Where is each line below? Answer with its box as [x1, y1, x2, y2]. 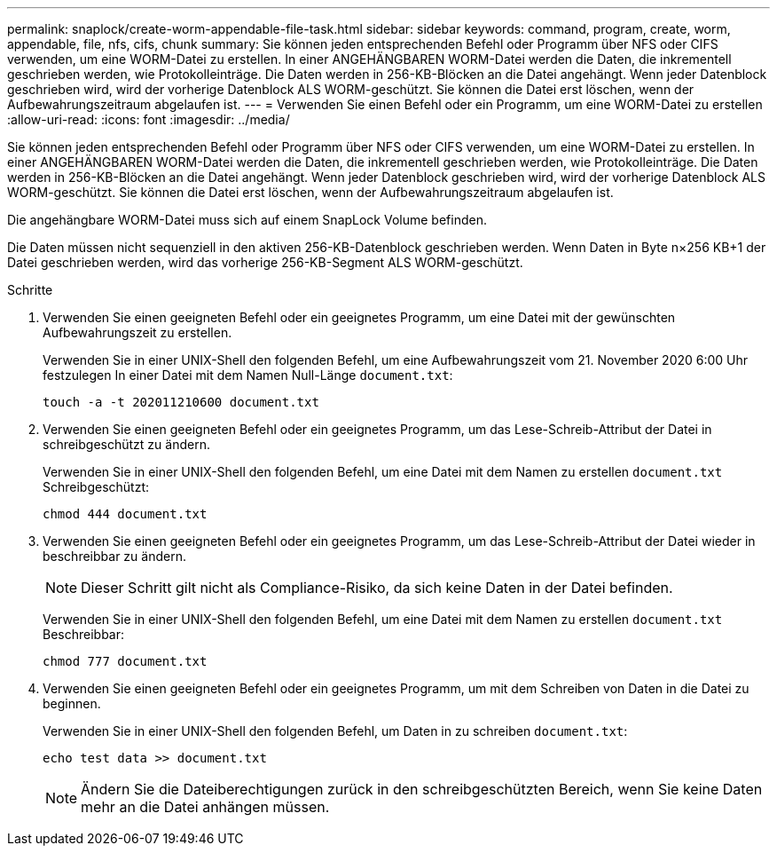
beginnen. [43, 696, 101, 711]
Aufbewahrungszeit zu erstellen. [43, 325, 232, 340]
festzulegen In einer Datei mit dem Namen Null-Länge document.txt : [43, 367, 453, 383]
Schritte [7, 282, 53, 297]
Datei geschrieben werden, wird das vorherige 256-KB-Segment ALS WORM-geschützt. [7, 255, 523, 270]
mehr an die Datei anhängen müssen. [81, 798, 330, 816]
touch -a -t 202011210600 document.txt [43, 395, 319, 409]
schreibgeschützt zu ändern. [43, 437, 210, 452]
